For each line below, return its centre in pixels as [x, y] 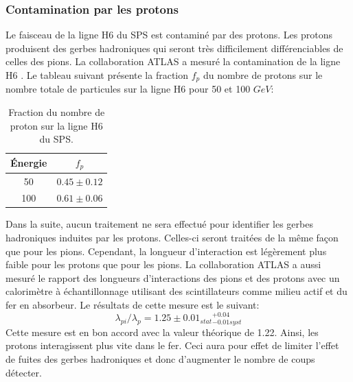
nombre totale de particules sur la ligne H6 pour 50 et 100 [128, 89]
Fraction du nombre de [57, 112]
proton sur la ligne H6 [56, 125]
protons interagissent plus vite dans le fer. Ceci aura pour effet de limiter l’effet [172, 345]
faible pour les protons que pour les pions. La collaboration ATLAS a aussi [163, 264]
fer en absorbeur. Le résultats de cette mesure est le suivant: [133, 305]
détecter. [24, 372]
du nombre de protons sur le [263, 75]
